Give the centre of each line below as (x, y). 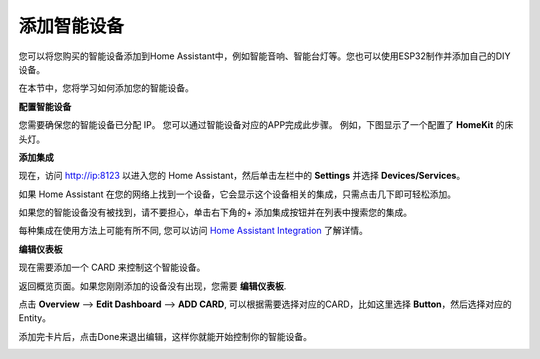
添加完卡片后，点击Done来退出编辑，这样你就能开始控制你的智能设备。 (165, 336)
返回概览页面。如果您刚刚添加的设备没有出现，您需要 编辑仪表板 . (152, 286)
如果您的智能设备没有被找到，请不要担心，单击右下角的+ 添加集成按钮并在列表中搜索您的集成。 (215, 212)
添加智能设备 (71, 26)
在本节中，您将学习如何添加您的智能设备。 (106, 88)
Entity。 (35, 318)
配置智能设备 (45, 106)
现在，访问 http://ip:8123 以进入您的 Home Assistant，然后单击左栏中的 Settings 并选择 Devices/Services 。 (242, 176)
